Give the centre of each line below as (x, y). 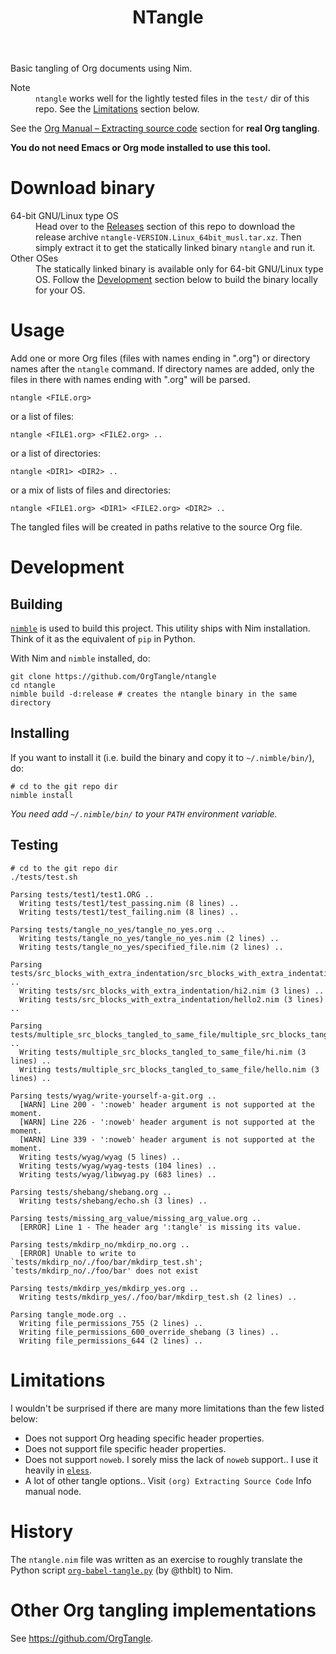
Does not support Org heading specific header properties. (144, 1438)
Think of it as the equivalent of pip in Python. (103, 639)
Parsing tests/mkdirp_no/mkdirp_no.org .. (100, 1244)
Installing (40, 733)
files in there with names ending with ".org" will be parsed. (130, 380)
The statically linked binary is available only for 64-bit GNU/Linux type (179, 269)
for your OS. (60, 290)
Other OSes (34, 258)
